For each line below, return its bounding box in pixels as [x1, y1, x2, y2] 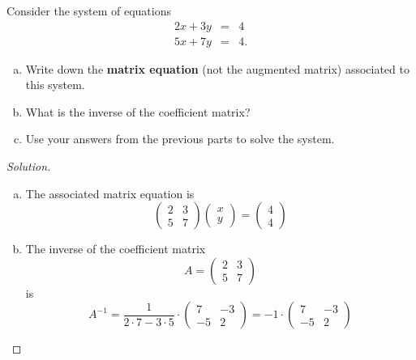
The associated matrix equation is [25, 184, 195, 201]
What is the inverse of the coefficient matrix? [25, 103, 251, 120]
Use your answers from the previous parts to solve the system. [25, 130, 335, 147]
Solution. [6, 158, 51, 175]
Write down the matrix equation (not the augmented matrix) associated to [25, 60, 410, 77]
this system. [25, 76, 85, 93]
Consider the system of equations [6, 2, 171, 19]
